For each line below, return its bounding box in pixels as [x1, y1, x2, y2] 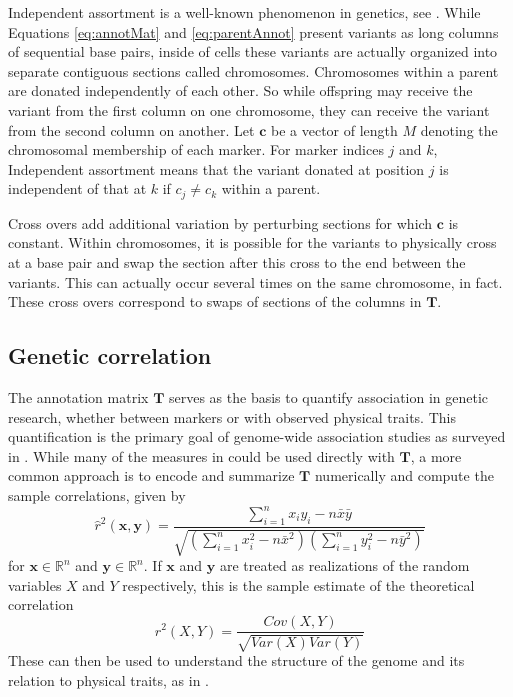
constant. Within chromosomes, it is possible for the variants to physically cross [8, 232, 497, 253]
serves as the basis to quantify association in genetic [168, 386, 489, 407]
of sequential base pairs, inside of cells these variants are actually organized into [8, 41, 498, 62]
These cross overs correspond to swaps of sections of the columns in [8, 291, 422, 312]
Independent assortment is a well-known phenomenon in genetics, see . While [8, 2, 481, 22]
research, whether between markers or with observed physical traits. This [8, 406, 456, 427]
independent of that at [8, 178, 147, 199]
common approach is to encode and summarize [8, 465, 295, 486]
